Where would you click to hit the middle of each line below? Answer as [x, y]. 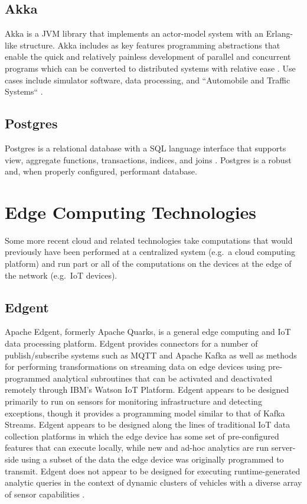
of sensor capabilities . [45, 494]
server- [283, 448]
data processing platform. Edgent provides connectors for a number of [131, 343]
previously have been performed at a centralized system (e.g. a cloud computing [150, 252]
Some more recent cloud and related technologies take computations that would [149, 240]
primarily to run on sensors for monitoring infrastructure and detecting [133, 401]
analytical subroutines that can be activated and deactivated [162, 378]
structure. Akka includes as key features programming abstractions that [150, 45]
